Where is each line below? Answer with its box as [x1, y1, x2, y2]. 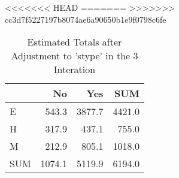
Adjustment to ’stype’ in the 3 [11, 49, 138, 63]
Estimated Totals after [27, 35, 122, 49]
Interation [53, 62, 96, 77]
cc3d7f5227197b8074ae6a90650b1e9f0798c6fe [5, 13, 166, 25]
